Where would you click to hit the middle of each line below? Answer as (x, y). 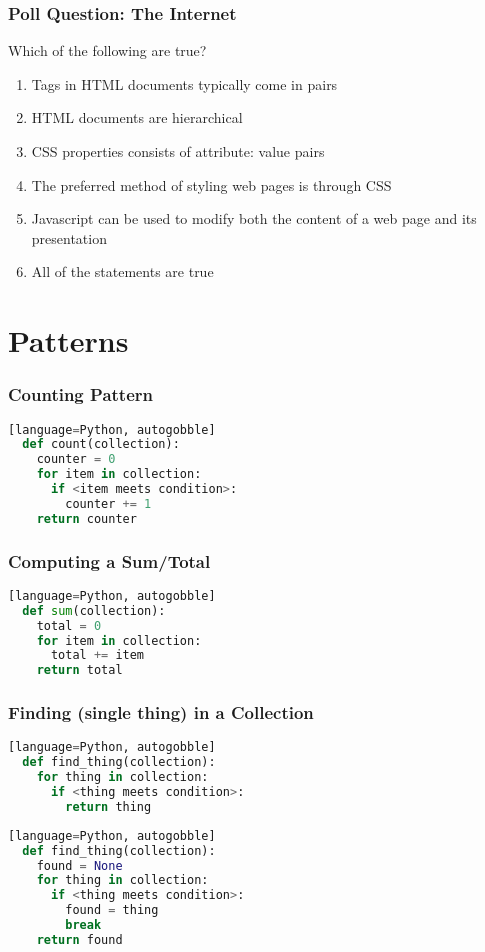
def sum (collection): (94, 610)
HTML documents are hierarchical (137, 117)
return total (79, 670)
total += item (97, 655)
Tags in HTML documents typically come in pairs (184, 83)
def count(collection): (101, 444)
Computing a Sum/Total (109, 560)
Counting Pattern (80, 394)
